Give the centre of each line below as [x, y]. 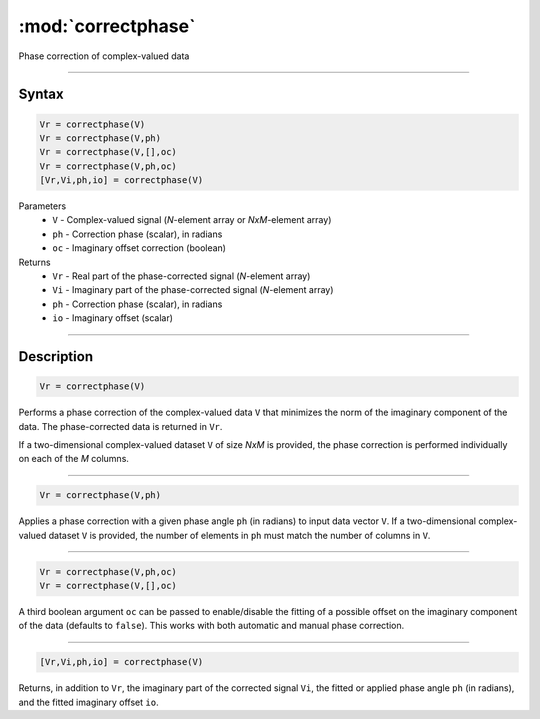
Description [56, 356]
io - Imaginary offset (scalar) [113, 318]
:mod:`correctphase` [107, 26]
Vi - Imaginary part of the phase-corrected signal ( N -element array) [193, 290]
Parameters [42, 206]
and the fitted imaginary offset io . [88, 702]
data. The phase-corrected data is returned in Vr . [120, 426]
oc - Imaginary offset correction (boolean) [139, 248]
